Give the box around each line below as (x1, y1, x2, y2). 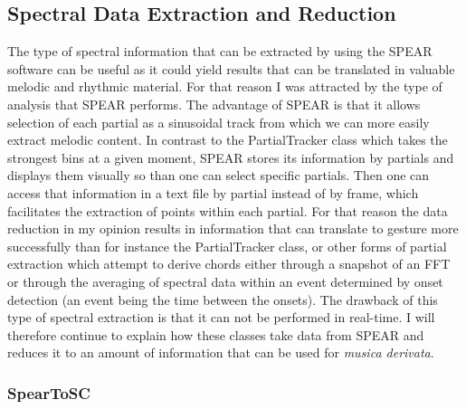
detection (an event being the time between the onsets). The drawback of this (7, 290, 438, 309)
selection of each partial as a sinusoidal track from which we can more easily (7, 112, 430, 131)
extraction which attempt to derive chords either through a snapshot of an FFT (7, 254, 451, 273)
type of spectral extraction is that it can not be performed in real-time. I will (7, 308, 435, 327)
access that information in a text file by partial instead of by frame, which (7, 183, 419, 202)
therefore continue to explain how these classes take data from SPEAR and (7, 325, 424, 344)
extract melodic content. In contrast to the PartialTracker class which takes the (7, 130, 448, 149)
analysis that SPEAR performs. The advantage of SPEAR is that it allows (7, 94, 421, 113)
